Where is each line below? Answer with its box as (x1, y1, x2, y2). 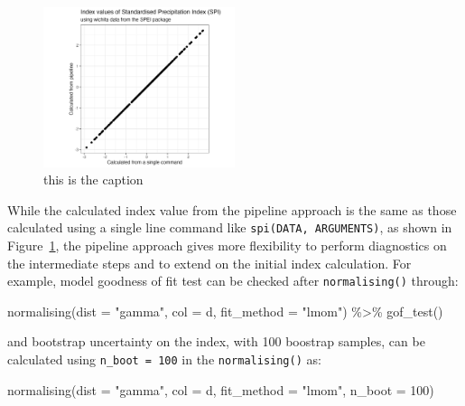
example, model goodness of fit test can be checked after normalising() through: (7, 271, 459, 290)
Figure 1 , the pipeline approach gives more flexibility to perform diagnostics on (7, 236, 447, 255)
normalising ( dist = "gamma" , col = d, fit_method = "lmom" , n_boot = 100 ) (7, 380, 434, 399)
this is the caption (43, 170, 144, 189)
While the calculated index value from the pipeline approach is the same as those (7, 200, 457, 219)
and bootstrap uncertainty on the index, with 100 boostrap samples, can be (7, 332, 425, 351)
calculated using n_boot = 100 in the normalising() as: (7, 350, 321, 369)
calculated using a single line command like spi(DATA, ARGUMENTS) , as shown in (7, 218, 452, 237)
